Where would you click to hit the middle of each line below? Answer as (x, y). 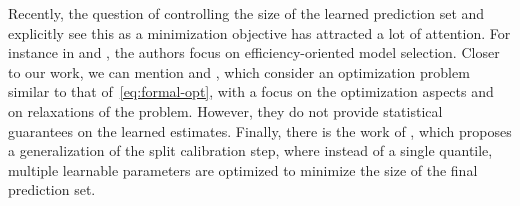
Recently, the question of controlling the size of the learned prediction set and (246, 13)
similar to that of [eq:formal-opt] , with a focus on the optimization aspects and (251, 91)
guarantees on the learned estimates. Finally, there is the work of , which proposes (260, 130)
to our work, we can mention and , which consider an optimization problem (239, 71)
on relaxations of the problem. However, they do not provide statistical (225, 110)
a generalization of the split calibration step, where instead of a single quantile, (250, 150)
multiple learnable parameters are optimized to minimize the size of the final (243, 169)
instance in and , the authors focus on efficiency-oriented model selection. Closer (254, 52)
